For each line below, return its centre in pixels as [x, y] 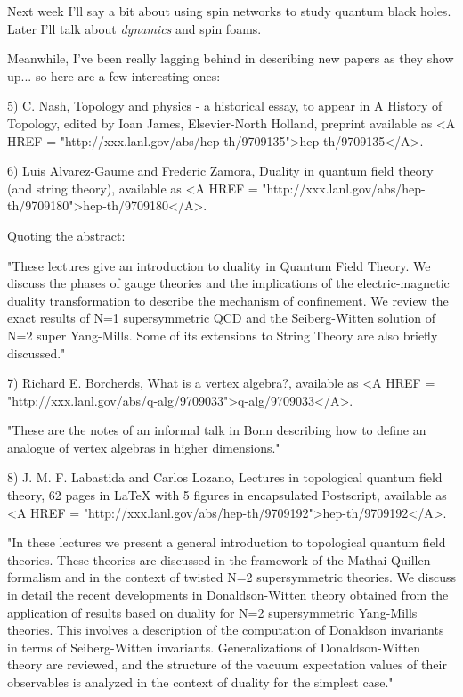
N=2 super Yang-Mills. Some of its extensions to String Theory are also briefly [223, 335]
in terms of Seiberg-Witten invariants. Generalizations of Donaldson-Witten [214, 647]
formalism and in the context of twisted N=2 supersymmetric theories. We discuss [231, 577]
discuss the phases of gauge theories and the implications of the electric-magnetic [228, 283]
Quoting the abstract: [66, 235]
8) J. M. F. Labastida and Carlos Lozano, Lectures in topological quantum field [225, 477]
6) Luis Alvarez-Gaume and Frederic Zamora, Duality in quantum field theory [220, 171]
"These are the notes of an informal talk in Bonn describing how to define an [217, 430]
